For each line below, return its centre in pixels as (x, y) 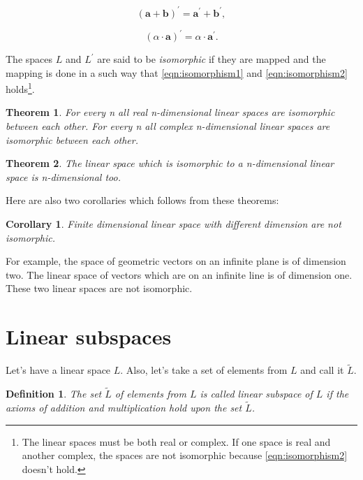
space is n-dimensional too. (63, 176)
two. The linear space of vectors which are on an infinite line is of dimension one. (179, 274)
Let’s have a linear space (58, 370)
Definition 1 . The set (54, 394)
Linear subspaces (89, 336)
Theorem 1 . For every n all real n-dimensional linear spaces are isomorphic (170, 112)
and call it (322, 370)
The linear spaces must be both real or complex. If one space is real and (176, 441)
